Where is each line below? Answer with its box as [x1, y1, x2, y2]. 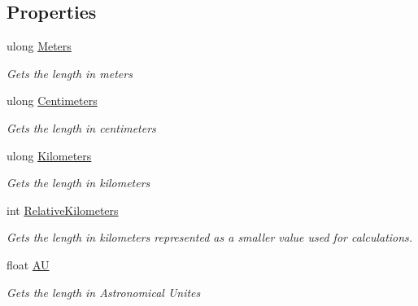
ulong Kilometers [7, 146, 92, 164]
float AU [7, 256, 50, 273]
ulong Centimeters [7, 92, 98, 109]
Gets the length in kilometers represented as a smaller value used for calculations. [7, 229, 413, 246]
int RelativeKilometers [7, 201, 119, 218]
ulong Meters [7, 37, 72, 55]
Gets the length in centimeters [7, 119, 156, 136]
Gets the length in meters [7, 64, 133, 81]
